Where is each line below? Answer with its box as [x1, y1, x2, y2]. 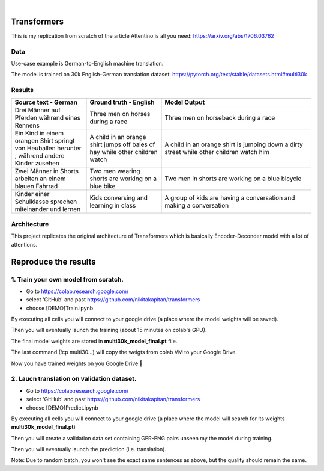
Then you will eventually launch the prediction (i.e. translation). [11, 446, 167, 453]
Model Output [164, 98, 205, 106]
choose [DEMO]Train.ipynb [26, 304, 94, 312]
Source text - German [14, 98, 78, 106]
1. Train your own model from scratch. [11, 275, 124, 283]
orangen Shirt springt [14, 136, 75, 144]
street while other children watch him [164, 147, 270, 156]
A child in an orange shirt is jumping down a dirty [164, 140, 303, 149]
